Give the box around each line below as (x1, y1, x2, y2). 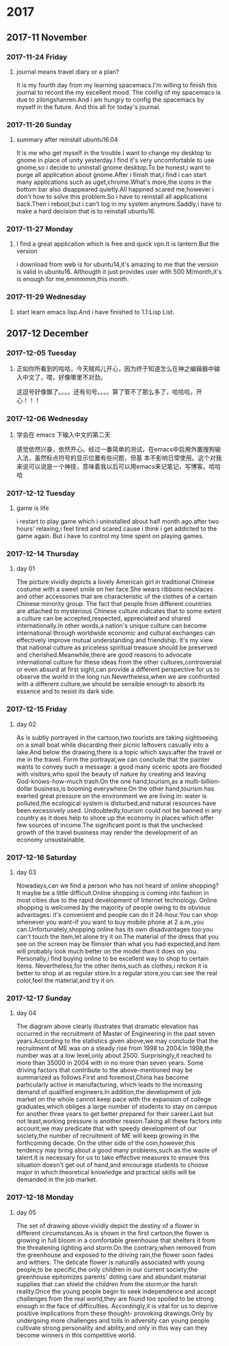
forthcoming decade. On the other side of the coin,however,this (16, 1139, 196, 1147)
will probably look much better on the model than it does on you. (16, 947, 198, 955)
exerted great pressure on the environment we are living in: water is (16, 791, 207, 800)
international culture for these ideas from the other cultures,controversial (16, 658, 221, 666)
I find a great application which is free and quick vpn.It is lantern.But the (16, 240, 219, 248)
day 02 (16, 720, 37, 728)
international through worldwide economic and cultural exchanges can (16, 629, 216, 637)
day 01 (16, 564, 36, 573)
